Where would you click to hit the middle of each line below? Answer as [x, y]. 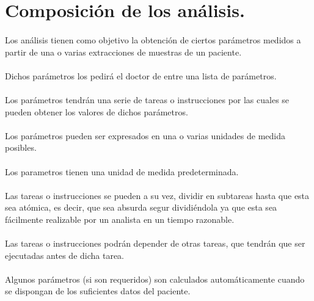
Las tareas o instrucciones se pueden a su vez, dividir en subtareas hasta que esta [157, 195]
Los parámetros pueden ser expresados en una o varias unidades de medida [145, 135]
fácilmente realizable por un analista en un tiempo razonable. [120, 219]
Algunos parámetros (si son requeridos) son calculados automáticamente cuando [155, 279]
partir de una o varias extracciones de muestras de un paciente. [123, 52]
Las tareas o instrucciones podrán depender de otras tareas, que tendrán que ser [155, 243]
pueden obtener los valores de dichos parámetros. [97, 111]
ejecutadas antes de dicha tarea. [65, 255]
